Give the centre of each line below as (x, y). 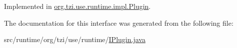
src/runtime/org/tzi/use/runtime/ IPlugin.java (75, 39)
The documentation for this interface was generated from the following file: (119, 23)
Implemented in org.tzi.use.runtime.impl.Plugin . (77, 6)
